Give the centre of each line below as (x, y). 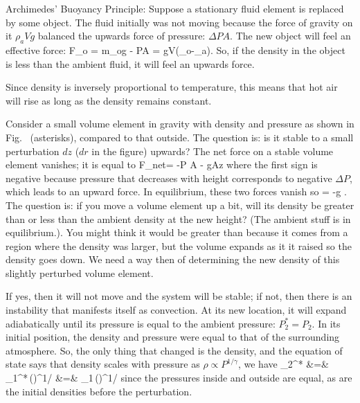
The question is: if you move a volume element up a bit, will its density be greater (180, 205)
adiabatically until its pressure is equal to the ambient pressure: (141, 323)
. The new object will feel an (290, 36)
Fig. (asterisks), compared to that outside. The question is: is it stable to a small (180, 137)
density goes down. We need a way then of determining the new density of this (173, 259)
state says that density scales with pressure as (103, 364)
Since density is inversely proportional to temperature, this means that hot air (172, 87)
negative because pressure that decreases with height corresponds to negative (169, 178)
